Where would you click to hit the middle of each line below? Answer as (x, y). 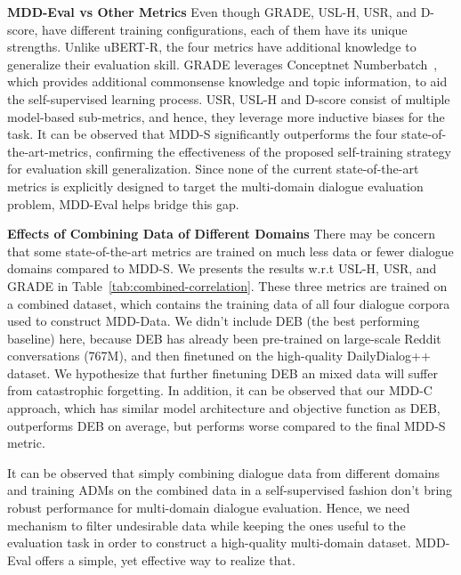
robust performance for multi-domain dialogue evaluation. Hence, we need (209, 508)
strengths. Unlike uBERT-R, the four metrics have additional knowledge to (212, 47)
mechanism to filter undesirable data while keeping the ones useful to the (206, 525)
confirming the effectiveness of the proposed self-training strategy (273, 151)
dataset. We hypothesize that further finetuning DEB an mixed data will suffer (222, 373)
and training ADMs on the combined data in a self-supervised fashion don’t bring (230, 490)
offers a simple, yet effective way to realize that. (165, 559)
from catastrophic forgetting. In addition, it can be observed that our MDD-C (220, 390)
